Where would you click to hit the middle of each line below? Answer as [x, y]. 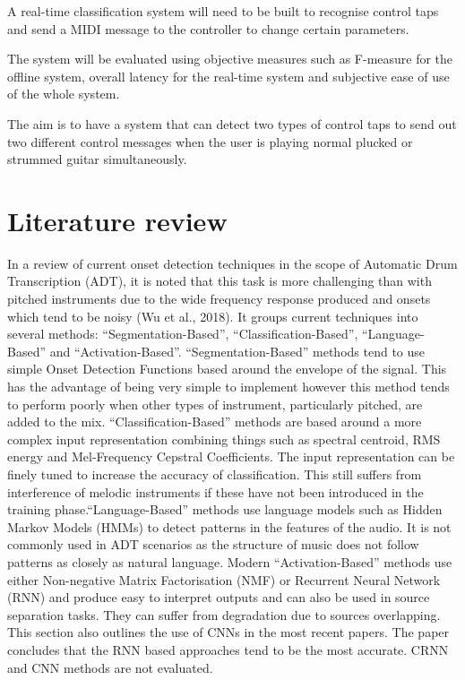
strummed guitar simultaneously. [97, 159]
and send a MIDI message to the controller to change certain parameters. [208, 28]
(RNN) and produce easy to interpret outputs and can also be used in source [219, 597]
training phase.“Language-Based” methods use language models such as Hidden [225, 509]
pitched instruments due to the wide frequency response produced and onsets [219, 299]
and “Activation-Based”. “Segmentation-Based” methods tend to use [237, 351]
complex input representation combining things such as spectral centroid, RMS [224, 439]
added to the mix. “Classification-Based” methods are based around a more [215, 422]
